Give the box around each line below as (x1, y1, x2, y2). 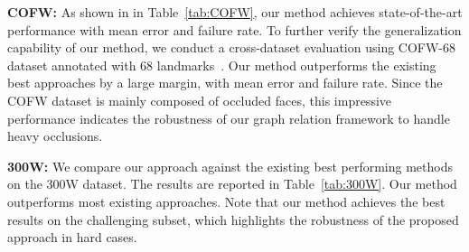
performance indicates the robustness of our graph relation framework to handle (7, 108, 450, 127)
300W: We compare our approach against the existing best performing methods (7, 156, 453, 175)
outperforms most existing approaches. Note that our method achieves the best (7, 191, 446, 210)
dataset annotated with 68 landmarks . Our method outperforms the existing (7, 55, 436, 74)
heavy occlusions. (7, 126, 103, 145)
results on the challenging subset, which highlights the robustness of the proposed (7, 210, 459, 229)
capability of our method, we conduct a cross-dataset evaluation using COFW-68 (7, 38, 456, 57)
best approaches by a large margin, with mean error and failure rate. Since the (7, 73, 443, 92)
